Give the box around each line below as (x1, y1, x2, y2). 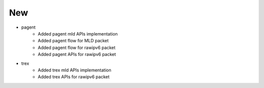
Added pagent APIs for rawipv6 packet (38, 52, 116, 57)
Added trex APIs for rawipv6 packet (38, 74, 110, 80)
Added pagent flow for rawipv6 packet (38, 44, 116, 51)
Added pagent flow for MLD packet (38, 38, 109, 44)
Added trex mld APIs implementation (38, 67, 111, 73)
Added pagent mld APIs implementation (38, 31, 118, 36)
